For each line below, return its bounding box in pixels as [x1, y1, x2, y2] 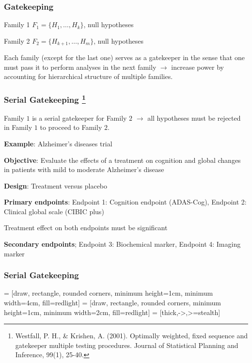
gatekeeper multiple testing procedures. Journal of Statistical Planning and [15, 340, 238, 350]
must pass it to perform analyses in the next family [4, 62, 157, 72]
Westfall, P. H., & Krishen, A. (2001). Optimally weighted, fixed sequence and [15, 331, 248, 341]
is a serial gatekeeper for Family [32, 112, 127, 123]
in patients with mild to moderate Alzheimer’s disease [4, 164, 164, 174]
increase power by [171, 62, 224, 72]
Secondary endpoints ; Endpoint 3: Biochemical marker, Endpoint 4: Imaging [4, 239, 241, 249]
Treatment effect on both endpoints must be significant [4, 222, 168, 233]
